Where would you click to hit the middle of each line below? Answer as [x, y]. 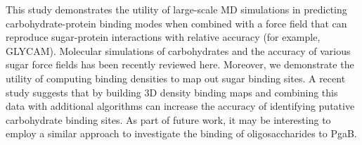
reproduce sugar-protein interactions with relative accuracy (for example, [163, 37]
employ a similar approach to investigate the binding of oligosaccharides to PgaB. [181, 133]
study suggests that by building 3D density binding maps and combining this [172, 92]
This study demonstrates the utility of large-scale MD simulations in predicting [176, 9]
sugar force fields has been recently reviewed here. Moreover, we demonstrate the [180, 64]
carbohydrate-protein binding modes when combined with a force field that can [176, 23]
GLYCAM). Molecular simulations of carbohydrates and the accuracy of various [178, 50]
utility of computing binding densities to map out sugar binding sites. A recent [176, 78]
